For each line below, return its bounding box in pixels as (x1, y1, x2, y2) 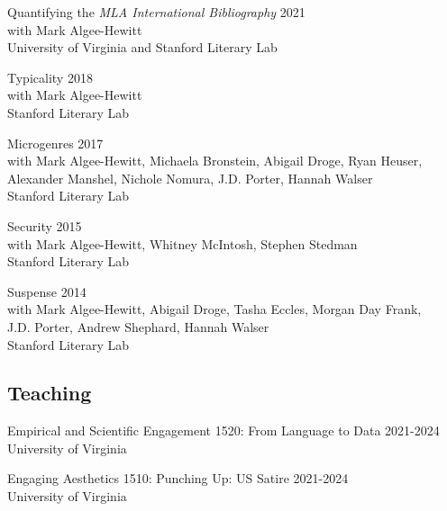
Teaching (7, 379, 92, 407)
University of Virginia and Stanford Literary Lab (7, 38, 278, 57)
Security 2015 (7, 216, 82, 235)
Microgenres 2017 (7, 133, 104, 152)
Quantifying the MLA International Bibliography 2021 (7, 3, 306, 21)
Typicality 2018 (7, 67, 93, 86)
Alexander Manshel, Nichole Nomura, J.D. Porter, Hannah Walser (7, 168, 373, 187)
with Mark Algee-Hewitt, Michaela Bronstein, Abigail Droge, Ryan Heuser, (7, 151, 423, 170)
